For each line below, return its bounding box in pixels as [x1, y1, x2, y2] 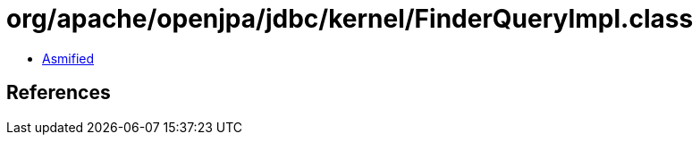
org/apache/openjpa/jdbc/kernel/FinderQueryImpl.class [6, 4, 694, 34]
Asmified [42, 50, 95, 66]
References [6, 81, 111, 104]
